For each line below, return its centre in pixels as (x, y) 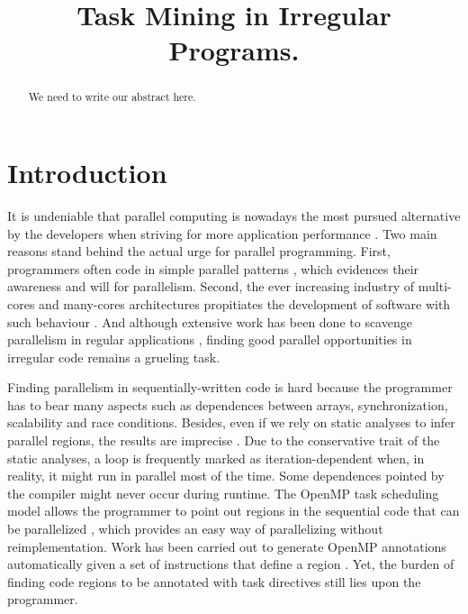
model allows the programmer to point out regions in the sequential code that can (234, 511)
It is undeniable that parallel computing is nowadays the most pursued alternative (234, 215)
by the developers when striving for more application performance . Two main (222, 233)
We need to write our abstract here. (112, 97)
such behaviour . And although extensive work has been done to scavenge (210, 321)
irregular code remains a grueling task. (114, 357)
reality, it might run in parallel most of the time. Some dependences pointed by (226, 476)
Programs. (234, 50)
